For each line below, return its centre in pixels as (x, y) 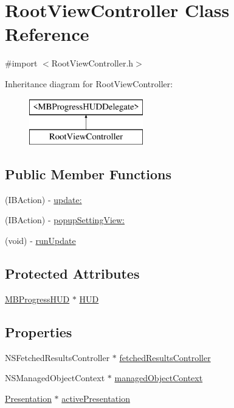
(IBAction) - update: (43, 199)
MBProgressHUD (37, 299)
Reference (47, 34)
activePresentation (96, 398)
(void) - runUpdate (40, 241)
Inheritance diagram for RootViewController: (89, 83)
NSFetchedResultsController (57, 357)
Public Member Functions (88, 174)
